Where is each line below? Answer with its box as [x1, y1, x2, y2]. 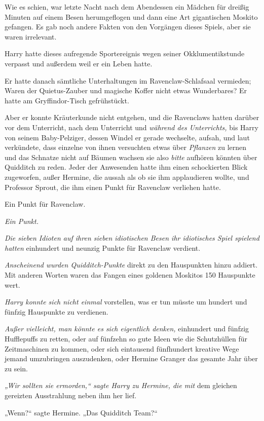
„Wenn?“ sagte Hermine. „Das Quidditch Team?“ [5, 407, 158, 417]
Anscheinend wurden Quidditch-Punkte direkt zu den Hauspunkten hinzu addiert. [5, 259, 258, 270]
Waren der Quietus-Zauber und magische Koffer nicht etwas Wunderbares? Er [5, 85, 247, 96]
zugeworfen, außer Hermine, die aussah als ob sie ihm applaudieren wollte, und [5, 171, 249, 182]
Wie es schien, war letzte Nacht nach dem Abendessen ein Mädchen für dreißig [5, 2, 249, 12]
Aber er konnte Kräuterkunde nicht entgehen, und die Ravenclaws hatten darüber [5, 112, 259, 123]
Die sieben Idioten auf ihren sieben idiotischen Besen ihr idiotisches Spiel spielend [5, 233, 259, 243]
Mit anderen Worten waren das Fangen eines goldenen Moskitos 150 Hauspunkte [5, 270, 255, 280]
